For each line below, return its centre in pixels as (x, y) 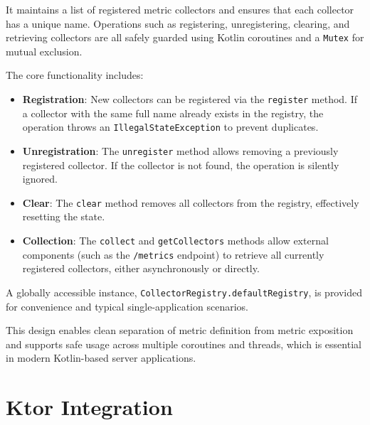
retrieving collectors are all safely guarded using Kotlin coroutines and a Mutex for (185, 37)
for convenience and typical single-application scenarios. (127, 306)
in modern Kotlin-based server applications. (101, 358)
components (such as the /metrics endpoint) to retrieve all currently (173, 254)
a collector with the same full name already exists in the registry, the (173, 113)
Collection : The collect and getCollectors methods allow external (175, 241)
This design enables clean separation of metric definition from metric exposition (180, 330)
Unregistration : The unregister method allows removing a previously (180, 150)
